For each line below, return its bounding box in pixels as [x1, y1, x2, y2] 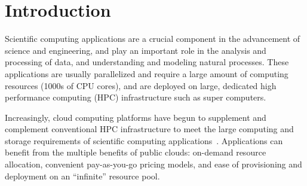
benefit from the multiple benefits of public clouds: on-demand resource [5, 146, 266, 158]
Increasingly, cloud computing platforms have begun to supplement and [5, 111, 266, 123]
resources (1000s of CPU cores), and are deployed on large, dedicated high [5, 79, 277, 92]
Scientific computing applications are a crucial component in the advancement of [5, 32, 300, 45]
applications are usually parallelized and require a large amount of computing [5, 67, 288, 80]
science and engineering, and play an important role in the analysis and [5, 44, 266, 56]
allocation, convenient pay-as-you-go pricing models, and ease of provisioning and [5, 158, 302, 170]
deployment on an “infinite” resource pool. [5, 169, 160, 182]
